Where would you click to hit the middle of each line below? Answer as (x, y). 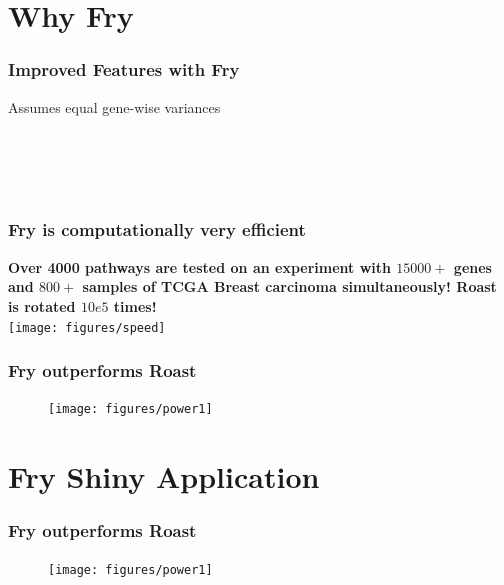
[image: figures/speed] (87, 327)
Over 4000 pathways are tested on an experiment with (199, 266)
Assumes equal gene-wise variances (114, 106)
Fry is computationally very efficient (157, 229)
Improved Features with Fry (124, 69)
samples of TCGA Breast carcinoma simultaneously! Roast (289, 286)
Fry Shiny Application (164, 476)
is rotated (42, 305)
